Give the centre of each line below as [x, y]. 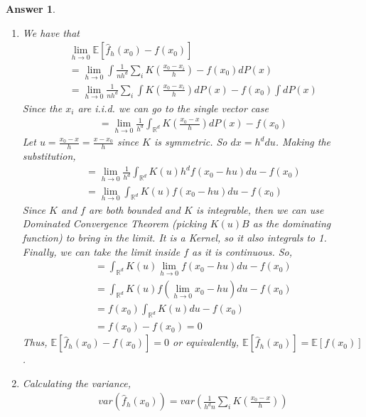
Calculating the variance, [77, 383]
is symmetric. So [190, 142]
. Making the [303, 142]
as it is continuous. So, [242, 251]
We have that [51, 32]
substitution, [49, 156]
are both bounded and [134, 209]
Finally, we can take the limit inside [101, 251]
